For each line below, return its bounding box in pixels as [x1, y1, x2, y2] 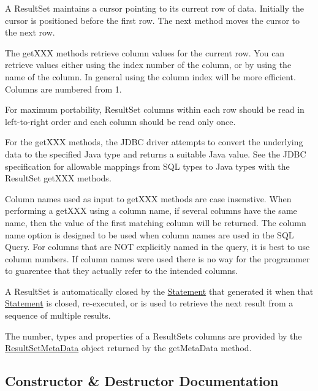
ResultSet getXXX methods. [5, 172, 112, 184]
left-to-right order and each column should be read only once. [5, 115, 236, 127]
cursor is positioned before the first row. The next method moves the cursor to [5, 13, 300, 26]
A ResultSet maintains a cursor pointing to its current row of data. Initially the [5, 2, 304, 14]
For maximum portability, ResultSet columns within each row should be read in [5, 103, 305, 116]
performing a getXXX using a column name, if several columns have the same [5, 204, 297, 217]
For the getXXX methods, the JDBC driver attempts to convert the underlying [5, 135, 303, 148]
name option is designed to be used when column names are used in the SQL [5, 228, 294, 241]
